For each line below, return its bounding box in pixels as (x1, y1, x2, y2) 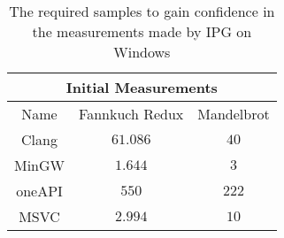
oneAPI (16, 180, 63, 201)
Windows (113, 42, 171, 62)
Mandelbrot (197, 104, 270, 124)
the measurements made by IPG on (32, 21, 252, 42)
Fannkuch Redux (79, 104, 184, 124)
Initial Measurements (65, 77, 218, 97)
